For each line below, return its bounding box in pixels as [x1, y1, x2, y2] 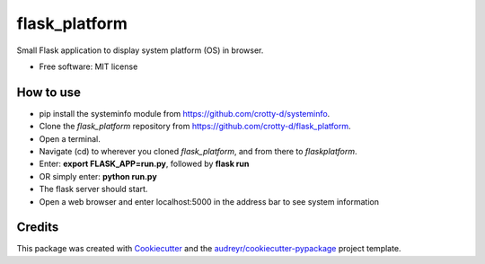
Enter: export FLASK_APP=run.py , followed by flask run [39, 158, 250, 170]
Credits [16, 220, 59, 235]
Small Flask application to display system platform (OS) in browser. [16, 45, 264, 56]
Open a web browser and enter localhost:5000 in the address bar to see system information [39, 196, 379, 207]
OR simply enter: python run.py [39, 171, 157, 181]
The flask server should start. [39, 184, 148, 195]
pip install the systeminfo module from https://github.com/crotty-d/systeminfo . [39, 108, 331, 119]
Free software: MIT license [39, 61, 138, 72]
